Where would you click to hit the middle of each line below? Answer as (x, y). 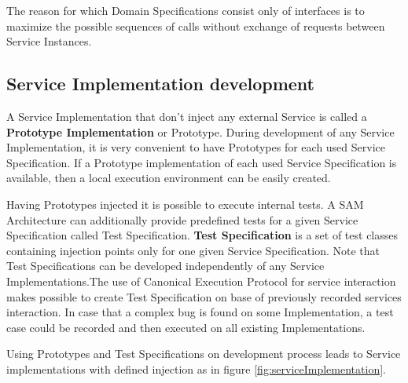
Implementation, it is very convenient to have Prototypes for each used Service (196, 147)
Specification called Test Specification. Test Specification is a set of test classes (202, 235)
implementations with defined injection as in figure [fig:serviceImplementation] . (196, 368)
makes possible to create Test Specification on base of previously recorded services (204, 296)
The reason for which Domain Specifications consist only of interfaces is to (186, 10)
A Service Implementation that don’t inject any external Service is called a (187, 116)
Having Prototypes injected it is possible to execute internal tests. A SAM (185, 204)
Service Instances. (49, 41)
